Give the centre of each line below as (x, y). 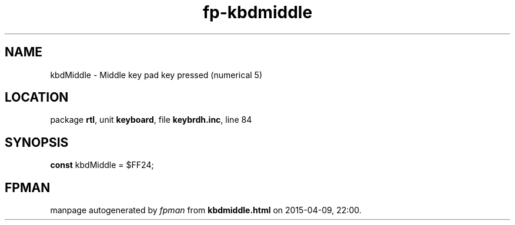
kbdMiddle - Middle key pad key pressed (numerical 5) (156, 75)
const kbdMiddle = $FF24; (102, 165)
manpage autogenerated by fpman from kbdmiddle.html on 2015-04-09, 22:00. (206, 210)
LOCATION (37, 98)
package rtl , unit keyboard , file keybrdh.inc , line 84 (151, 120)
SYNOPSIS (37, 142)
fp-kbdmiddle (257, 12)
